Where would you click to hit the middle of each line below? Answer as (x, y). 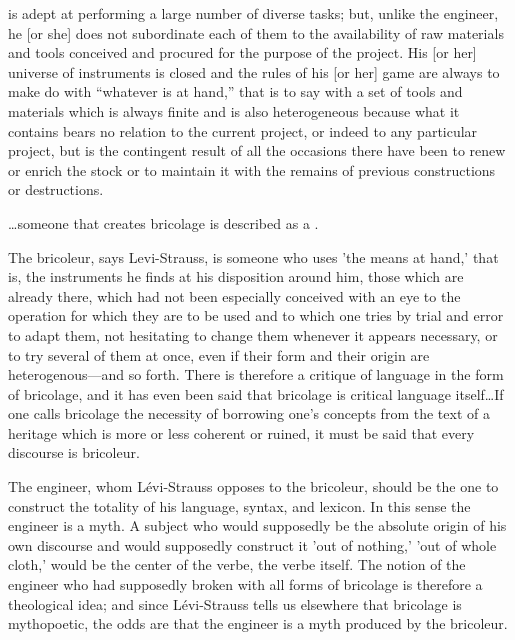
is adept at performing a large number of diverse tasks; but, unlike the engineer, (253, 13)
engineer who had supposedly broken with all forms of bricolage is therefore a (245, 584)
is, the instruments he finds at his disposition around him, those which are (236, 276)
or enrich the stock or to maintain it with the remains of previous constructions (252, 169)
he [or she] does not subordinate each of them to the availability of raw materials (256, 32)
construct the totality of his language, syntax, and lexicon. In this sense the (239, 505)
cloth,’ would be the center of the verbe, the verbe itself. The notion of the (237, 564)
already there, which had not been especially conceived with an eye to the (234, 295)
